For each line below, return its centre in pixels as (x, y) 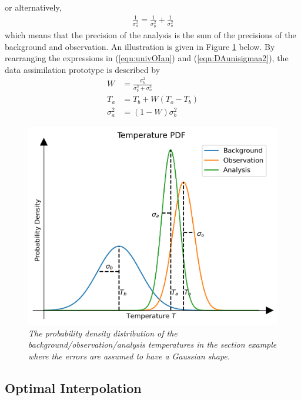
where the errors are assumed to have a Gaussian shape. (129, 356)
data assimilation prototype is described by (83, 69)
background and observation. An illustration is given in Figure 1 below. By (140, 46)
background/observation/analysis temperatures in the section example (153, 344)
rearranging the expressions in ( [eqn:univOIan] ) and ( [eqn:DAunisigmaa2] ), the (147, 58)
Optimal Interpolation (73, 387)
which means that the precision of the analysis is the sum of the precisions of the (150, 35)
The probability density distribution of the (103, 333)
